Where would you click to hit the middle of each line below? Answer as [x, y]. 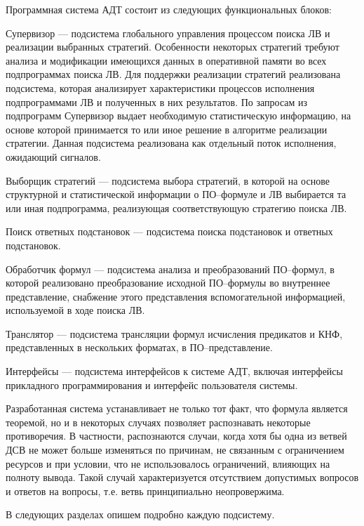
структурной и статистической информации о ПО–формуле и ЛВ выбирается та [176, 194]
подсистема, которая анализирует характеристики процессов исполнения [160, 87]
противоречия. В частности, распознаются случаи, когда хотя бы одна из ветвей [176, 436]
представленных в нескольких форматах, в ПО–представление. [139, 347]
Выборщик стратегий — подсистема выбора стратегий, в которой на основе [168, 180]
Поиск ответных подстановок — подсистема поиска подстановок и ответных [169, 231]
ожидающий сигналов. [53, 156]
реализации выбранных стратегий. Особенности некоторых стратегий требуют [173, 47]
